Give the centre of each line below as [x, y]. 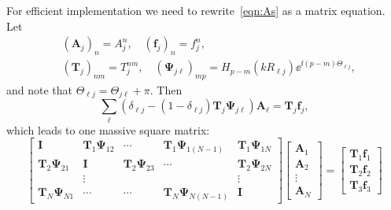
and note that [40, 89]
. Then [166, 89]
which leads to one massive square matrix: [108, 129]
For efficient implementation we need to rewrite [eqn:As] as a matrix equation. [196, 10]
